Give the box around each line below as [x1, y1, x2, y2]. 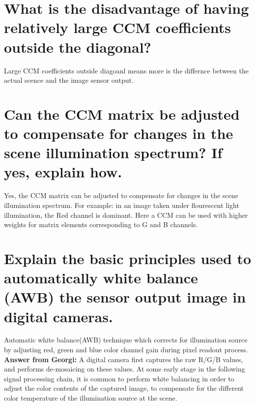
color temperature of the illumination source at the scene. [4, 393, 177, 403]
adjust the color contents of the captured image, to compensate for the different [4, 383, 244, 393]
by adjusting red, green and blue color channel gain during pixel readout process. [4, 344, 248, 355]
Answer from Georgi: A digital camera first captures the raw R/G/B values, [4, 354, 243, 364]
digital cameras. [4, 306, 113, 326]
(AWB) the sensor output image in [4, 287, 246, 307]
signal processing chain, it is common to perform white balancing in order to [4, 373, 234, 383]
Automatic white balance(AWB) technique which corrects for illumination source [4, 335, 248, 345]
